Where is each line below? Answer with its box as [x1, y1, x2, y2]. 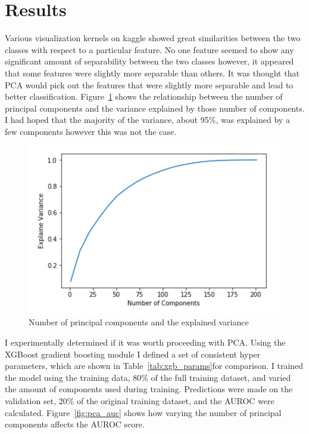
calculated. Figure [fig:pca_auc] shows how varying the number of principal [5, 406, 282, 418]
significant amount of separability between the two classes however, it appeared [5, 55, 294, 67]
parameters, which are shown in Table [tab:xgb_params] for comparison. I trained [5, 359, 304, 372]
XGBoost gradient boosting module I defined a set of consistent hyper [5, 347, 261, 360]
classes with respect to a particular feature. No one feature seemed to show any [5, 43, 294, 56]
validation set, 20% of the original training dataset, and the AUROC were [5, 394, 274, 407]
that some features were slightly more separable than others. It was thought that [5, 66, 299, 79]
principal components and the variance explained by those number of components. [5, 101, 305, 114]
